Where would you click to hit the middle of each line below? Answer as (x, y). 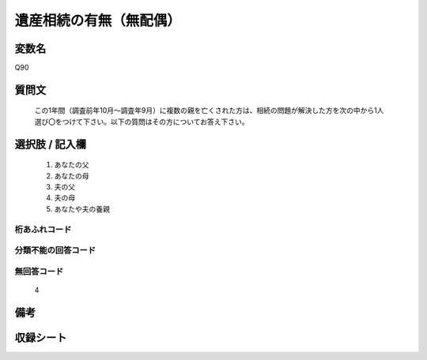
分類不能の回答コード (55, 250)
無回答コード (39, 271)
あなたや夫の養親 (82, 208)
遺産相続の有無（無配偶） (98, 21)
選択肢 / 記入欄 (51, 144)
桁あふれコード (43, 229)
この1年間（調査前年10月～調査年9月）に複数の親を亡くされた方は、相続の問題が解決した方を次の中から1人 (209, 111)
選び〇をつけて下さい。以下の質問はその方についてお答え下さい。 (142, 122)
